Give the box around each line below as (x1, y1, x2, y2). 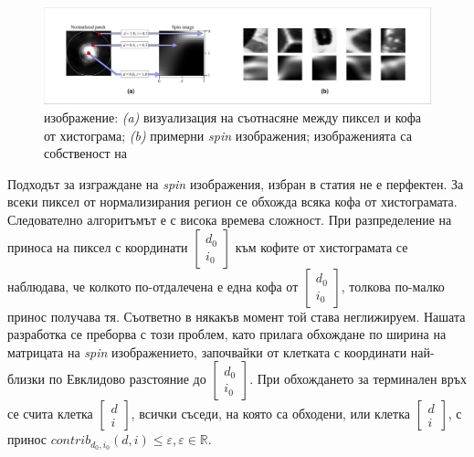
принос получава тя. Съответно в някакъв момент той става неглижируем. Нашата (7, 306, 466, 325)
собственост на (44, 143, 127, 163)
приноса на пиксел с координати (7, 237, 188, 256)
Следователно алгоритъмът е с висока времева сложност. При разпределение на (7, 209, 452, 228)
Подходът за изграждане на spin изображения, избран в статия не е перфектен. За (7, 174, 464, 193)
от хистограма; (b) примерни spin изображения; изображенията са (44, 125, 412, 144)
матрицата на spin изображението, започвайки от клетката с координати (7, 342, 407, 361)
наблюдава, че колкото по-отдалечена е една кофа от (7, 276, 299, 295)
